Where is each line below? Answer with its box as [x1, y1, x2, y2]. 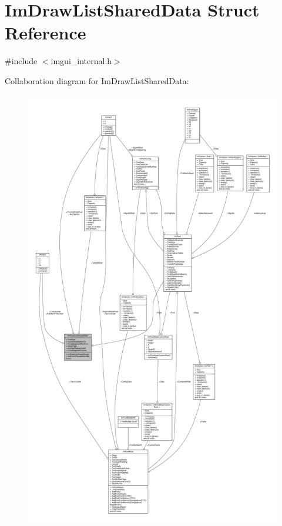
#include [5, 55, 38, 67]
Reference [5, 21, 86, 45]
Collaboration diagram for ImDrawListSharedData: [5, 74, 189, 86]
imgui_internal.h [51, 55, 112, 67]
